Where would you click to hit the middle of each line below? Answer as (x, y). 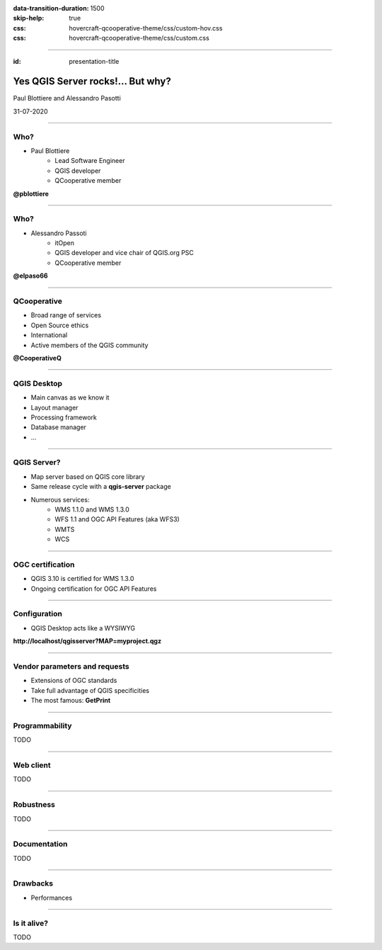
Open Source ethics (60, 325)
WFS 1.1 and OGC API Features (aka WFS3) (117, 519)
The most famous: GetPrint (71, 701)
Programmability (42, 725)
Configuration (38, 614)
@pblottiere (31, 193)
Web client (32, 765)
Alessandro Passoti (59, 233)
